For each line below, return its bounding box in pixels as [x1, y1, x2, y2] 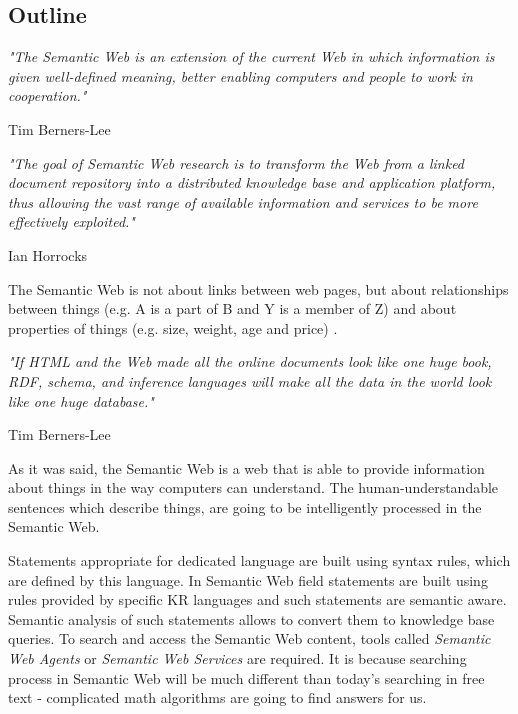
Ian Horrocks [8, 244, 88, 265]
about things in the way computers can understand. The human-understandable [8, 477, 499, 498]
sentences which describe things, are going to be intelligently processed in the [8, 496, 482, 517]
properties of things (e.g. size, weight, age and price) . [8, 317, 338, 338]
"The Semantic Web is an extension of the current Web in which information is [8, 46, 495, 67]
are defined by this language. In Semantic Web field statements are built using [8, 569, 488, 590]
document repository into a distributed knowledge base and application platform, [8, 172, 496, 193]
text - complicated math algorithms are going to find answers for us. [8, 687, 427, 708]
